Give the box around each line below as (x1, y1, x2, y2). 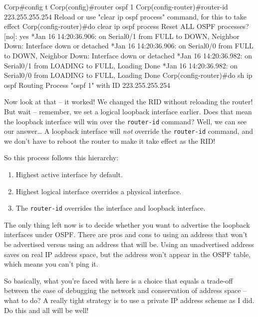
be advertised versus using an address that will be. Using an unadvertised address (4, 239, 254, 250)
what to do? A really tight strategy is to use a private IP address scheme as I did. (4, 295, 255, 306)
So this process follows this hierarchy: (4, 152, 119, 163)
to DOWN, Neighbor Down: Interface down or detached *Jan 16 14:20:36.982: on (4, 50, 252, 60)
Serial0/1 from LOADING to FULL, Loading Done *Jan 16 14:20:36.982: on (4, 60, 238, 70)
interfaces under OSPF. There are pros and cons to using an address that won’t (4, 229, 248, 240)
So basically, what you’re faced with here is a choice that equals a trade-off (4, 275, 233, 286)
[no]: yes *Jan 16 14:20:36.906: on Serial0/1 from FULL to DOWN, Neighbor (4, 30, 240, 41)
